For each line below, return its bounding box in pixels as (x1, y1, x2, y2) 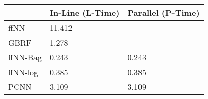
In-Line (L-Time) (49, 7, 120, 18)
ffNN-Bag (8, 51, 42, 63)
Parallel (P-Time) (127, 7, 200, 18)
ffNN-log (8, 66, 39, 78)
